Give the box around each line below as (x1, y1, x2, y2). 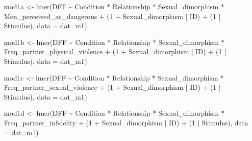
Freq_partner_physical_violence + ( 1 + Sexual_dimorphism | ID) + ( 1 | (4, 46, 227, 57)
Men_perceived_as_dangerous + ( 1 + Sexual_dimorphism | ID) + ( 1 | (4, 11, 221, 21)
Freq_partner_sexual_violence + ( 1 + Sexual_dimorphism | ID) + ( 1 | (4, 82, 221, 92)
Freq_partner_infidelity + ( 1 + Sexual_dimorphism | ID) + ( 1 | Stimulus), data (4, 117, 248, 127)
